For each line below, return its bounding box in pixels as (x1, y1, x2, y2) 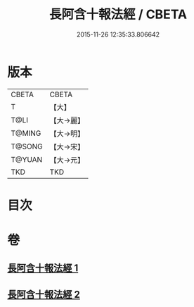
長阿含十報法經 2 (7, 288, 81, 300)
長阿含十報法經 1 (7, 262, 79, 275)
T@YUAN (11, 154, 43, 164)
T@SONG (11, 142, 44, 151)
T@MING (11, 128, 41, 138)
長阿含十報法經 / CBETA (48, 6, 188, 23)
